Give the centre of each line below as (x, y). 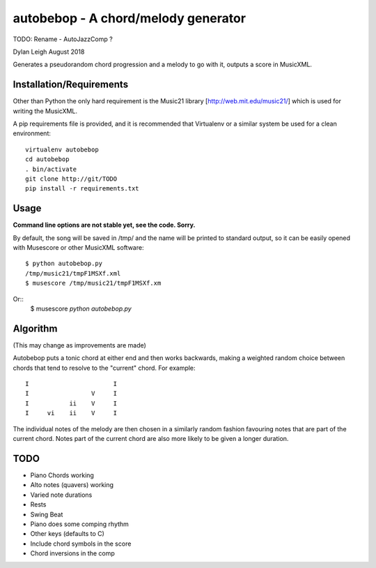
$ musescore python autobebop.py (81, 308)
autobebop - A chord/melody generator (130, 18)
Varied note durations (61, 495)
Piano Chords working (62, 475)
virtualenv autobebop (62, 149)
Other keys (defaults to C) (67, 534)
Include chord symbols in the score (81, 544)
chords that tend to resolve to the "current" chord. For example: (104, 368)
